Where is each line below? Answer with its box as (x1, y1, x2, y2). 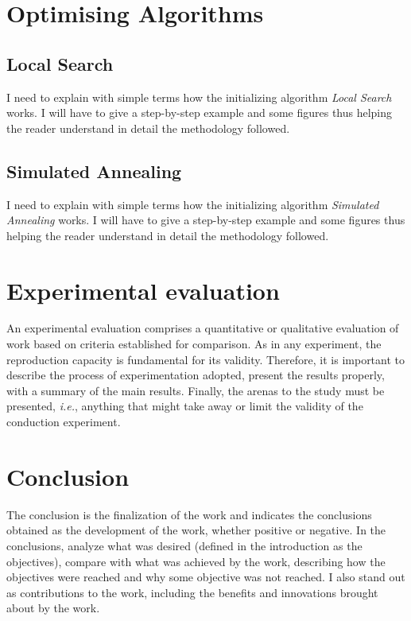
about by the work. (6, 600, 100, 616)
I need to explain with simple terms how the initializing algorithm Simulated (6, 196, 379, 212)
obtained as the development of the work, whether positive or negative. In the (6, 522, 386, 538)
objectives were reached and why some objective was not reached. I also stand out (6, 569, 405, 585)
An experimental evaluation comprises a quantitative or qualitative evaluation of (6, 320, 399, 336)
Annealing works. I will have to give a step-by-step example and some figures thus (6, 212, 405, 228)
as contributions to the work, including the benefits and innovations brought (6, 584, 378, 600)
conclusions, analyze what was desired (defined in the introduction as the (6, 537, 363, 553)
